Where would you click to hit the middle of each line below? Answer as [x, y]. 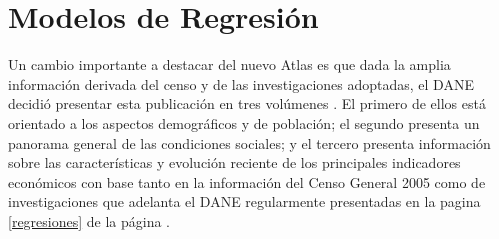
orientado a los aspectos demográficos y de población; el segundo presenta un [244, 122]
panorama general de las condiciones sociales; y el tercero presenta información [249, 142]
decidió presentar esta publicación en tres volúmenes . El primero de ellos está [247, 103]
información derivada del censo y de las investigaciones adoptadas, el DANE [241, 83]
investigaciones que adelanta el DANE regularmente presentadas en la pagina [244, 201]
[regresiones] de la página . [89, 220]
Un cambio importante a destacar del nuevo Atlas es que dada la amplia [229, 64]
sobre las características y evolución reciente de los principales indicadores [234, 162]
